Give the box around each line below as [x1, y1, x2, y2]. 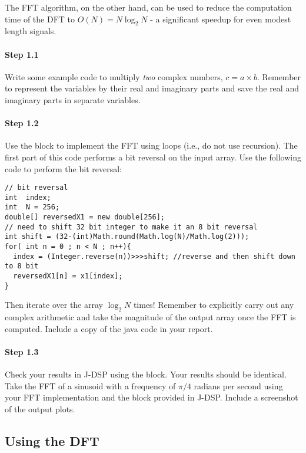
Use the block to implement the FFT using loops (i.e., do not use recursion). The [5, 139, 298, 152]
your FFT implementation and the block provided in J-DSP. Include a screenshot [5, 391, 298, 403]
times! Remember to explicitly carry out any [133, 298, 294, 311]
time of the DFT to [5, 12, 75, 25]
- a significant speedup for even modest [150, 12, 291, 25]
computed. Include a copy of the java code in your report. [5, 322, 213, 334]
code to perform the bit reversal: [5, 162, 122, 175]
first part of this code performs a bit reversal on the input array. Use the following [5, 150, 301, 163]
